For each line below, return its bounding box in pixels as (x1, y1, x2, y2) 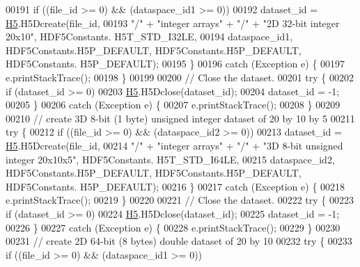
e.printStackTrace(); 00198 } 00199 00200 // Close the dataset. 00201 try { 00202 (6, 70, 354, 84)
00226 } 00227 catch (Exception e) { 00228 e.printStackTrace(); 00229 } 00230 (6, 220, 341, 234)
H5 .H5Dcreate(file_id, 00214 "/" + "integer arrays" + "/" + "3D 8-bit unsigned (6, 138, 343, 152)
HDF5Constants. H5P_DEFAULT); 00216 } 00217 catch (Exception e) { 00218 (6, 179, 345, 193)
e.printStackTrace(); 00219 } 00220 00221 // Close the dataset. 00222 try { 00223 (6, 193, 354, 207)
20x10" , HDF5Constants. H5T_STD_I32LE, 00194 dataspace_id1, (6, 29, 293, 44)
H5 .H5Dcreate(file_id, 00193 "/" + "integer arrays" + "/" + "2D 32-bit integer (6, 15, 340, 30)
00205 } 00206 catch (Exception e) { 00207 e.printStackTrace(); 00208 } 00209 (6, 97, 341, 112)
